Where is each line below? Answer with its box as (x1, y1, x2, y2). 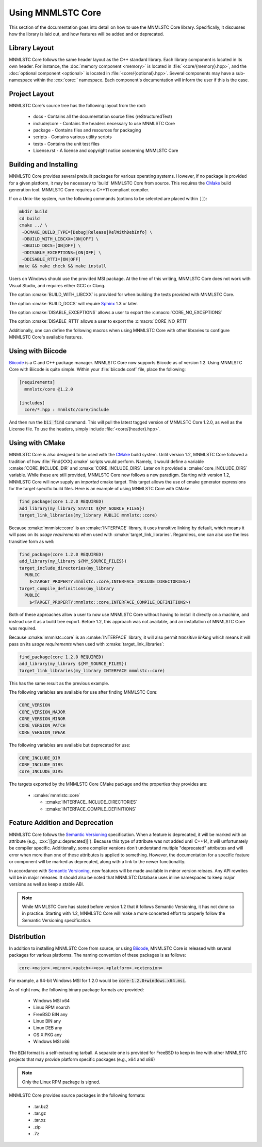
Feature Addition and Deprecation (9, 818, 114, 827)
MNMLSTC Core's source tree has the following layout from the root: (9, 102, 147, 108)
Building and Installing (9, 161, 78, 169)
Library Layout (9, 44, 54, 52)
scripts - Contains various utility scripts (33, 134, 112, 140)
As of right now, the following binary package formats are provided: (9, 986, 144, 993)
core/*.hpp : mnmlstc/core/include (24, 407, 109, 412)
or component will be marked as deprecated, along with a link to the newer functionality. (9, 859, 186, 865)
